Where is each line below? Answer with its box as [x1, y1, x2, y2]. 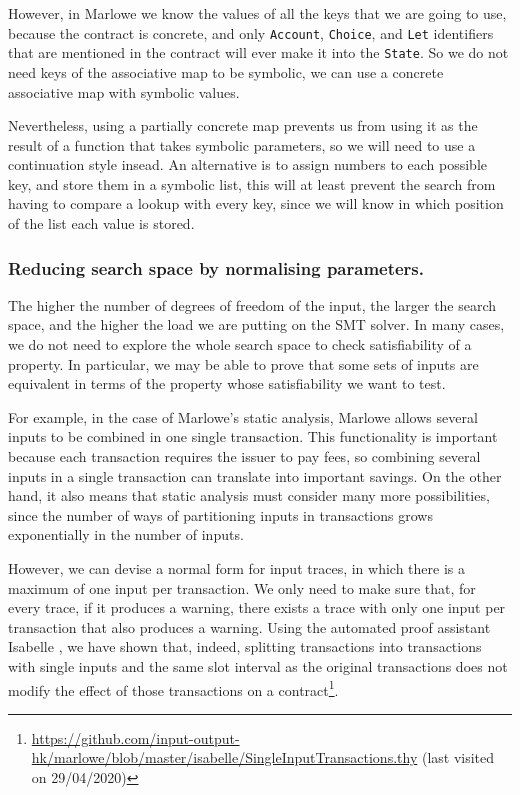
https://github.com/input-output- [31, 727, 240, 748]
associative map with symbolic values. [8, 81, 240, 102]
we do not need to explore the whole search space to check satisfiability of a [8, 334, 472, 355]
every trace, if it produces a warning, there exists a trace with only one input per [8, 597, 506, 618]
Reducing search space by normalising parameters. [8, 255, 425, 280]
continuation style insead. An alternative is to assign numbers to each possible [8, 154, 488, 175]
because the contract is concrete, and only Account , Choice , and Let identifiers [8, 22, 494, 43]
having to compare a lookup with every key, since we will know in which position [8, 193, 504, 214]
